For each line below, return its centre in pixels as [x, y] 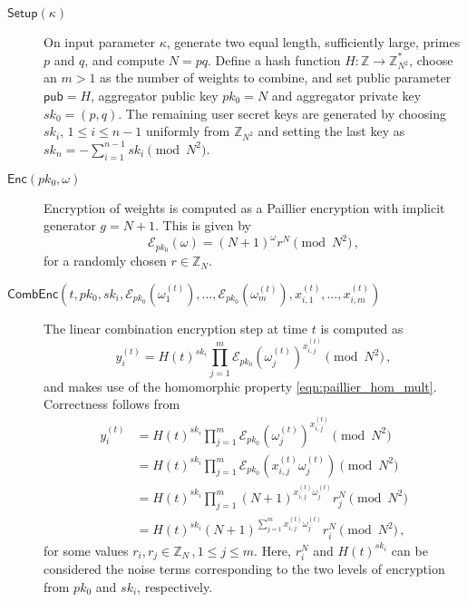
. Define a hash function [274, 59]
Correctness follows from [112, 404]
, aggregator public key [155, 95]
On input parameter [99, 42]
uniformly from [188, 131]
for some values [86, 550]
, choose [431, 59]
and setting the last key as [331, 131]
